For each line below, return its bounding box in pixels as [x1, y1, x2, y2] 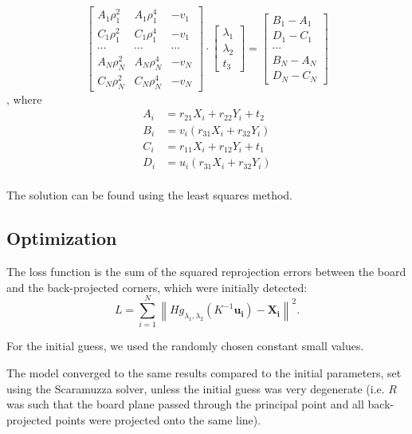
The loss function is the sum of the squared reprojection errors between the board [6, 263, 406, 280]
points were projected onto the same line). [55, 411, 261, 428]
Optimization [6, 226, 117, 251]
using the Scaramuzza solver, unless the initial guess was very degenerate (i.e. [6, 380, 385, 397]
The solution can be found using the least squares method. [6, 187, 292, 203]
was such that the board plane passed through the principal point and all [6, 396, 364, 412]
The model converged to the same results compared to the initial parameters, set [6, 365, 402, 381]
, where [6, 90, 42, 107]
